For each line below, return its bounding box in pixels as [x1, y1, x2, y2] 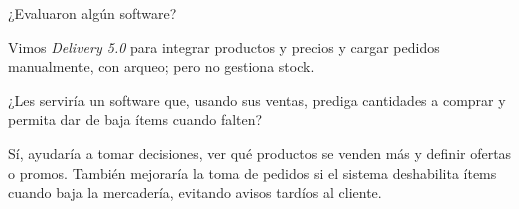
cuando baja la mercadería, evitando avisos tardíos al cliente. [8, 182, 382, 203]
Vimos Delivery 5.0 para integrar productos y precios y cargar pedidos [8, 36, 440, 57]
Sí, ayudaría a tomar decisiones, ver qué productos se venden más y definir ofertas [8, 142, 512, 163]
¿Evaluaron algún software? [8, 3, 177, 23]
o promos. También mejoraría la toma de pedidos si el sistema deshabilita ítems [8, 162, 497, 183]
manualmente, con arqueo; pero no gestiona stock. [8, 56, 315, 77]
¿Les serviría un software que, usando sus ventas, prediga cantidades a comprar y [8, 89, 506, 110]
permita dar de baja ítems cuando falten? [8, 109, 263, 130]
